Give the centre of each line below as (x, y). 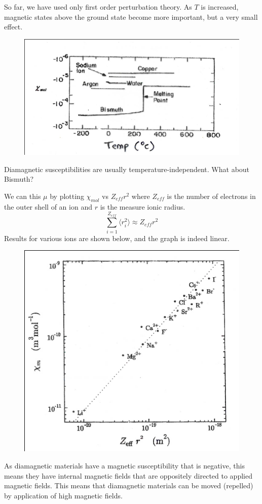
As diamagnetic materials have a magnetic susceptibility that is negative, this (124, 466)
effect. (13, 27)
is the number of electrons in (211, 196)
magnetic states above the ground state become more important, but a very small (131, 16)
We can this (23, 196)
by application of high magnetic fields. (63, 495)
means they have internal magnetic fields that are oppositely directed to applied (128, 475)
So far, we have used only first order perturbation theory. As (98, 7)
